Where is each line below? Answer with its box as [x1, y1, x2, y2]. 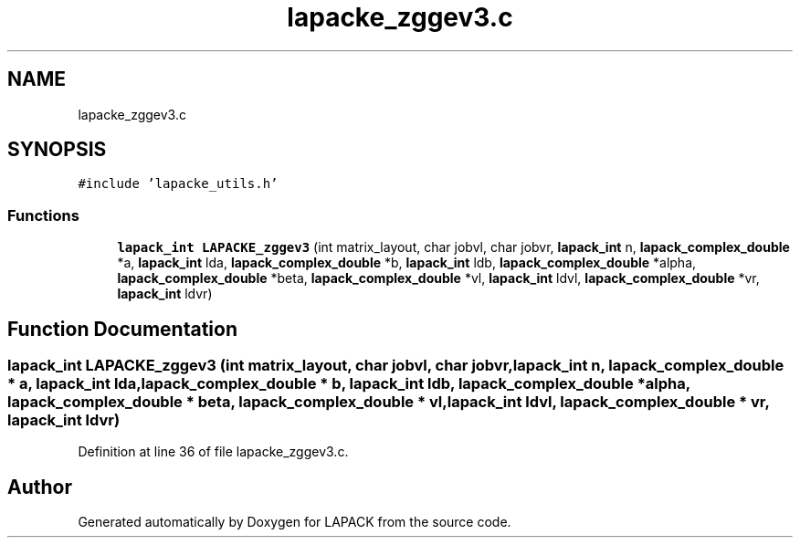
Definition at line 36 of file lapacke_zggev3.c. [78, 444, 349, 460]
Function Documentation [7, 317, 237, 341]
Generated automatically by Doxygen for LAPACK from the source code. [78, 514, 511, 530]
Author [7, 475, 72, 498]
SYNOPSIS [7, 138, 107, 162]
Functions [7, 205, 79, 225]
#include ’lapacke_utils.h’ [78, 176, 279, 192]
